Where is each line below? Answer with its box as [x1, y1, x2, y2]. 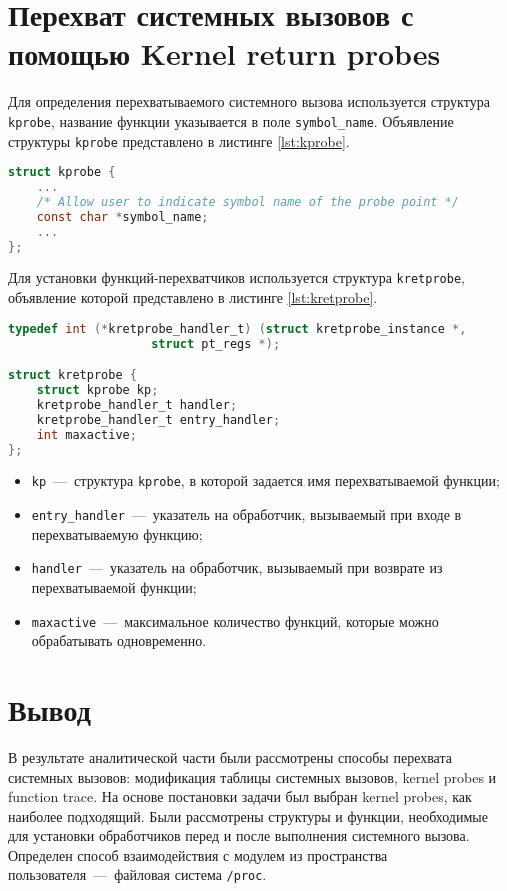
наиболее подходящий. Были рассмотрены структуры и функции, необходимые [8, 805, 488, 826]
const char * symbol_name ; [36, 209, 209, 224]
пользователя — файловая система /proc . [8, 864, 267, 885]
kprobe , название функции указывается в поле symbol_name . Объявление [8, 110, 454, 131]
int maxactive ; [36, 427, 137, 442]
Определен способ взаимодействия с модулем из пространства [8, 844, 388, 865]
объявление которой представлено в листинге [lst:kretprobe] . [8, 287, 378, 308]
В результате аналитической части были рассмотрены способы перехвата [8, 746, 452, 767]
